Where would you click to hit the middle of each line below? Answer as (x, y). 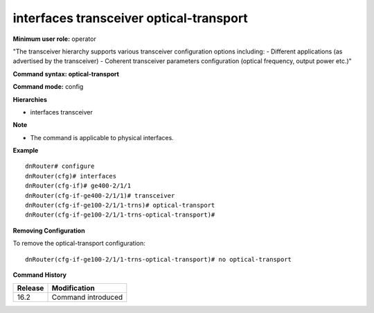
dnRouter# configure (60, 166)
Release (30, 288)
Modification (73, 288)
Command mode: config (48, 87)
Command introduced (87, 297)
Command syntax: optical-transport (66, 74)
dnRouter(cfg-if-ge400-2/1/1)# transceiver (100, 195)
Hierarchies (30, 99)
